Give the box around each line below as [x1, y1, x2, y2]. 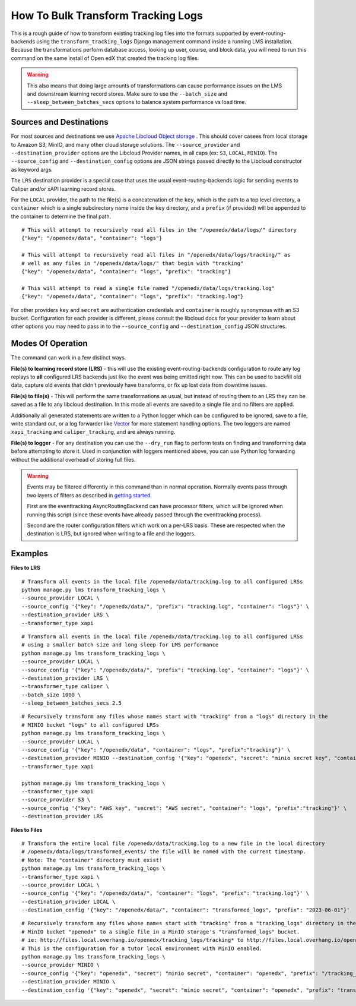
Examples [11, 548, 49, 559]
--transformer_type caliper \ [21, 683, 110, 690]
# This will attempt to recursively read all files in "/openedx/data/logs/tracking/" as [21, 251, 291, 258]
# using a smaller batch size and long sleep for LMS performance [21, 642, 219, 648]
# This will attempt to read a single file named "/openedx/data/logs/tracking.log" [21, 285, 275, 291]
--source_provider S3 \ [21, 796, 91, 803]
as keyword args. [11, 166, 53, 173]
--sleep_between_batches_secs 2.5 [21, 700, 122, 707]
